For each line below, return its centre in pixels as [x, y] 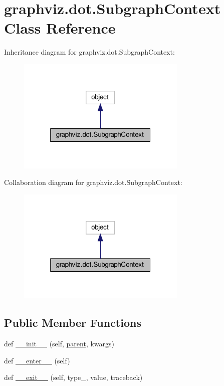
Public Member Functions [73, 323]
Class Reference [60, 28]
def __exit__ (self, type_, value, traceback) [73, 377]
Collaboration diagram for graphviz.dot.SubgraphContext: [93, 182]
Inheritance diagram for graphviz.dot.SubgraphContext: [89, 52]
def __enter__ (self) [37, 360]
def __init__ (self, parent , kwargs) [59, 344]
